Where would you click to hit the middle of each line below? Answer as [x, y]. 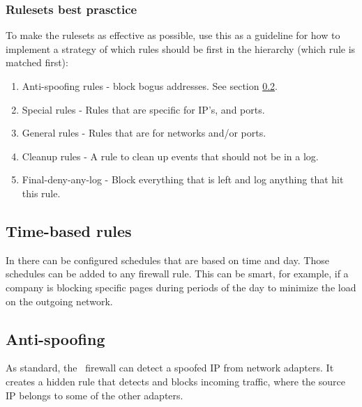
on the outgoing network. [59, 301]
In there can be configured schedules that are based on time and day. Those [167, 260]
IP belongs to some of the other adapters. [95, 395]
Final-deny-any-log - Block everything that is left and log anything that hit [183, 179]
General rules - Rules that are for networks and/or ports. [144, 133]
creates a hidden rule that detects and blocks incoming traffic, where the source [175, 381]
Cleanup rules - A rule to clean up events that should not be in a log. [170, 156]
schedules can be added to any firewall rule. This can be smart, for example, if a [177, 274]
